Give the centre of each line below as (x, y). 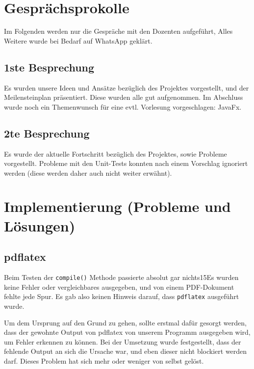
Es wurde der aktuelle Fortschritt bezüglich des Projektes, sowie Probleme (115, 153)
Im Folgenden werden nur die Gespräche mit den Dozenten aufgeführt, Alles (118, 31)
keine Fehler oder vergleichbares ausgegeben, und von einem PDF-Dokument (119, 287)
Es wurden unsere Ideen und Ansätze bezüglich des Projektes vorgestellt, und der (127, 87)
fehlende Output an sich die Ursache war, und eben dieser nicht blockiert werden (126, 351)
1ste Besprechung (49, 67)
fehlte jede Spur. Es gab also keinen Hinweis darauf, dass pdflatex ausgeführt (122, 296)
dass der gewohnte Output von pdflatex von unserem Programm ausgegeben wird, (127, 332)
